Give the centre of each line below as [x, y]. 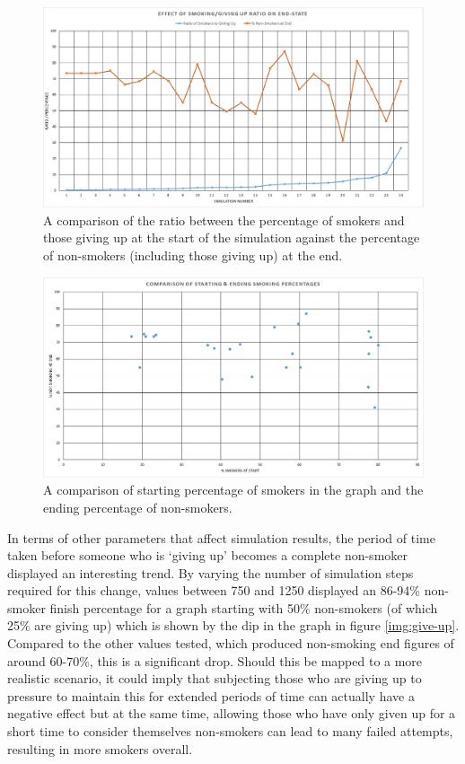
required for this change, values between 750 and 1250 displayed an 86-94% [214, 590]
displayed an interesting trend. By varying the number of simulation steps [211, 572]
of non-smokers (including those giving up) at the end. [193, 255]
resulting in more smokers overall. [100, 748]
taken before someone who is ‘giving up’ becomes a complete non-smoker [207, 555]
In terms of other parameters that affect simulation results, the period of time [221, 537]
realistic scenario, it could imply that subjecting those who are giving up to [215, 678]
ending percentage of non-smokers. [138, 507]
